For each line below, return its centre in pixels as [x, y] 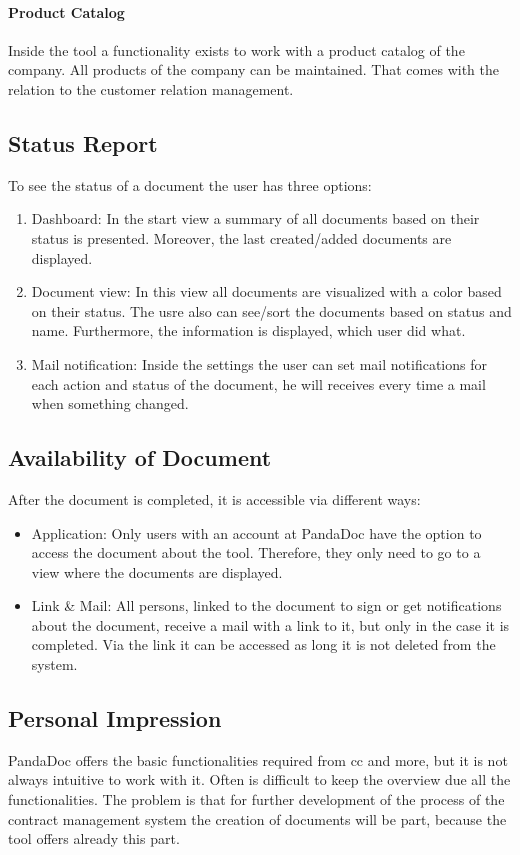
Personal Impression [115, 718]
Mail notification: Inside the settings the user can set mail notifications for [259, 363]
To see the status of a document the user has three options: [190, 184]
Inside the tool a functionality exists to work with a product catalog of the [236, 49]
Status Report [83, 142]
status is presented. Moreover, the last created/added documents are [241, 237]
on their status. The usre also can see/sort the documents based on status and [271, 310]
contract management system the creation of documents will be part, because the [257, 818]
